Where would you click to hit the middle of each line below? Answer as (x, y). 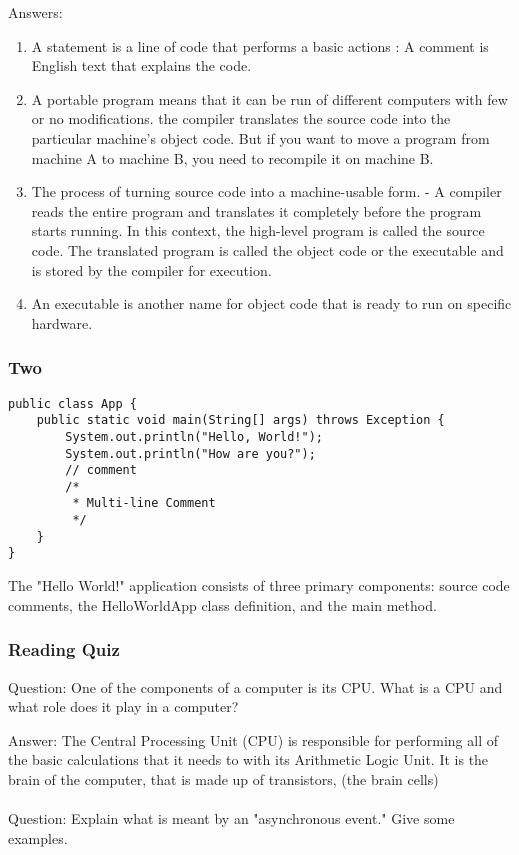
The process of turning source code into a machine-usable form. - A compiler (266, 191)
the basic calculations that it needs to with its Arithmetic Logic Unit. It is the (248, 759)
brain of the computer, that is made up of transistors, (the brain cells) (223, 778)
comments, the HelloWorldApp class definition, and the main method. (222, 604)
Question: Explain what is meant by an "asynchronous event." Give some (231, 818)
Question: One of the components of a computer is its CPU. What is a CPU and (255, 686)
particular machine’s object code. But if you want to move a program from (260, 137)
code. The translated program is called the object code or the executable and (267, 249)
